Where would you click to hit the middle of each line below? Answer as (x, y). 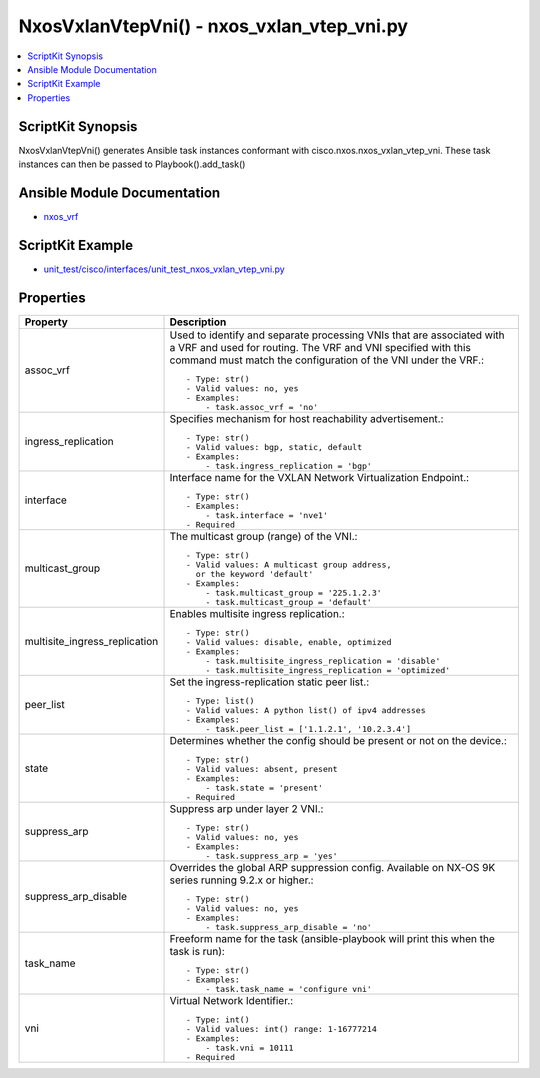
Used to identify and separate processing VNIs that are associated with (337, 335)
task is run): (197, 951)
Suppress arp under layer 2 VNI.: (246, 808)
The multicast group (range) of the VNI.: (263, 536)
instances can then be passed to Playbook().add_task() (132, 164)
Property (46, 322)
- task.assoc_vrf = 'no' (262, 406)
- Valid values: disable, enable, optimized (288, 641)
